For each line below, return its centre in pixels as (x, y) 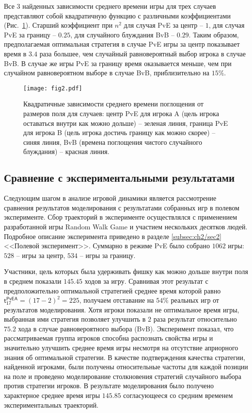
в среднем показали (33, 281)
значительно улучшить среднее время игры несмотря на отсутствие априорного (121, 348)
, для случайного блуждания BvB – (123, 34)
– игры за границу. (108, 255)
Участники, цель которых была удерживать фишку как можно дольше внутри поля (126, 271)
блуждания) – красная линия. (66, 151)
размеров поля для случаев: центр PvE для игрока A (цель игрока (121, 113)
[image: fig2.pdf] (53, 88)
